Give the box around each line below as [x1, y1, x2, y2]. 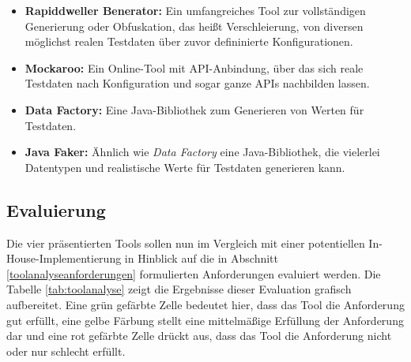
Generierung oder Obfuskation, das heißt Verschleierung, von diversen [25, 17, 364, 34]
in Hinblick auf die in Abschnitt [124, 250, 278, 267]
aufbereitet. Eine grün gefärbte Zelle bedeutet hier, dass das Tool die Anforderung [6, 296, 405, 312]
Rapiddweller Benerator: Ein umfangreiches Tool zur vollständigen [25, 2, 366, 18]
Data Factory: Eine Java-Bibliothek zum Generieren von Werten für [25, 101, 364, 118]
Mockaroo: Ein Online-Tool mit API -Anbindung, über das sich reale [25, 59, 364, 76]
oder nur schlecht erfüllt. [6, 342, 126, 359]
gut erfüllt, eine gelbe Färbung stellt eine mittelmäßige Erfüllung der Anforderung [6, 312, 404, 328]
